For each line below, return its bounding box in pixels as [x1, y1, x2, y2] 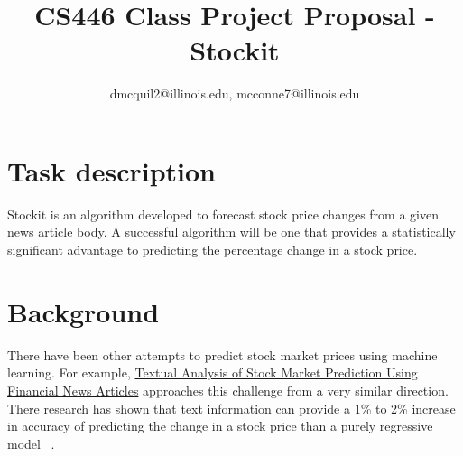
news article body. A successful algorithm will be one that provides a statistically [7, 222, 456, 241]
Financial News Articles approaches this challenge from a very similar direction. [7, 380, 449, 399]
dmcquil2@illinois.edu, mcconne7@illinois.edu [109, 84, 360, 103]
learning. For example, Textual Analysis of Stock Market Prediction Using [7, 363, 418, 382]
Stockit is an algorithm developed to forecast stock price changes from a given [7, 204, 439, 223]
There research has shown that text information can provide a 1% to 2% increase [7, 398, 456, 417]
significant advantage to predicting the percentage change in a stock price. [7, 240, 418, 259]
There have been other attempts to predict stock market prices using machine [7, 345, 438, 364]
